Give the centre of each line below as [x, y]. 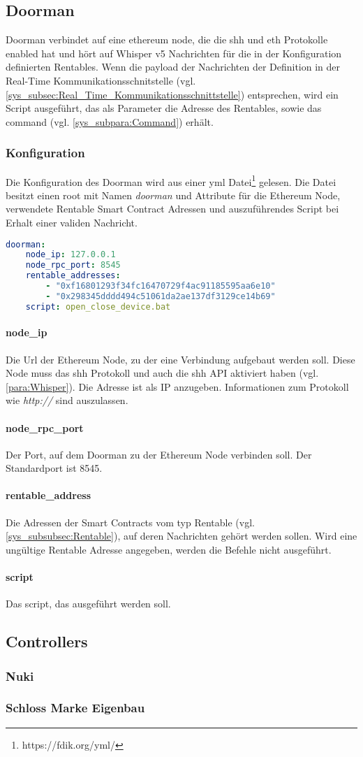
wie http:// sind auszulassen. [67, 400]
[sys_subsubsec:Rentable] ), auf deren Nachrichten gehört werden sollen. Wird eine [181, 536]
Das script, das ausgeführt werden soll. [88, 604]
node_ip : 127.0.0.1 [71, 255]
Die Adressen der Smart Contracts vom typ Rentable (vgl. [130, 522]
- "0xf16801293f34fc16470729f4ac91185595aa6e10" [161, 286]
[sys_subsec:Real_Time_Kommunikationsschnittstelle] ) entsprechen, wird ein [172, 94]
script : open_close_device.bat [98, 307]
